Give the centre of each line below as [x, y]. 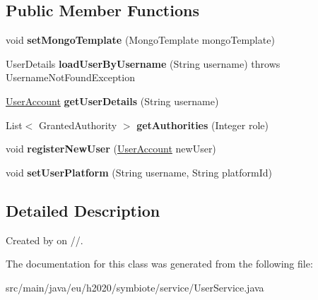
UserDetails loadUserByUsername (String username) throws [143, 63]
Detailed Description [83, 210]
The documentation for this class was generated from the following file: [159, 264]
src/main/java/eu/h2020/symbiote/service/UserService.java [135, 287]
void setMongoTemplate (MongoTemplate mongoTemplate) [140, 40]
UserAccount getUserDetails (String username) [112, 101]
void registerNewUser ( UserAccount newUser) [111, 149]
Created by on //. [45, 240]
